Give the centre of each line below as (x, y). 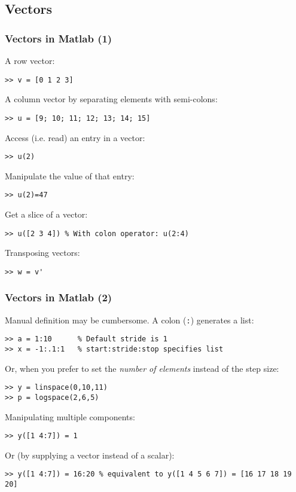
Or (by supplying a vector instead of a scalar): (90, 455)
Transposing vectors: (42, 253)
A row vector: (30, 60)
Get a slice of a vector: (46, 214)
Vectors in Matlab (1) (59, 38)
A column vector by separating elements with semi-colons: (111, 99)
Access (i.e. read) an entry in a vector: (75, 137)
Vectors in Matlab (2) (59, 297)
